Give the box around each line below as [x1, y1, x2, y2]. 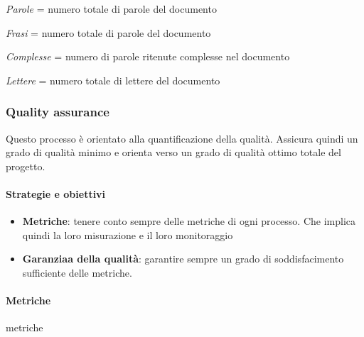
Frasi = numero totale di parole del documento [6, 25, 211, 40]
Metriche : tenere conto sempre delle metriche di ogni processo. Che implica [22, 214, 356, 228]
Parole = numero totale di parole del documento [6, 1, 217, 16]
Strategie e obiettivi [6, 186, 106, 201]
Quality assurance [6, 103, 109, 121]
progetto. [6, 158, 45, 173]
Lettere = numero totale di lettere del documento [6, 72, 220, 87]
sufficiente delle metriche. [22, 265, 132, 280]
